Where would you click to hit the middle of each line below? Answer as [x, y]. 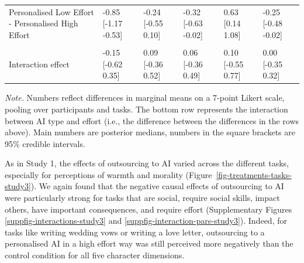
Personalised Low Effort [51, 11]
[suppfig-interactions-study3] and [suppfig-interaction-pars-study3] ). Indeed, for [146, 221]
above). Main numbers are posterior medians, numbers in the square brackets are [150, 132]
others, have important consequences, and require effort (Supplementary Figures [148, 209]
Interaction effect [39, 64]
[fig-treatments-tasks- [254, 174]
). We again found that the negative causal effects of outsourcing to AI [157, 186]
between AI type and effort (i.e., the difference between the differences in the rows [152, 120]
